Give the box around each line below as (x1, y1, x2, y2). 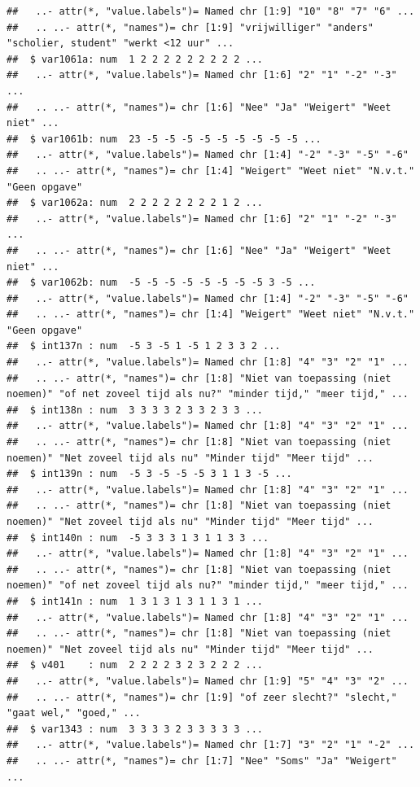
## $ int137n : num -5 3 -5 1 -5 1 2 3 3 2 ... (7, 340, 281, 352)
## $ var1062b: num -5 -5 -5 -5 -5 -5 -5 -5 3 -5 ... (7, 277, 316, 289)
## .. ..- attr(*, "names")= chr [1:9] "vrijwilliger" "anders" (7, 21, 374, 33)
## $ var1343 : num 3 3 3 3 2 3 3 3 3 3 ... (7, 723, 263, 735)
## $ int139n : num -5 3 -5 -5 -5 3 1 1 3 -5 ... (7, 468, 292, 480)
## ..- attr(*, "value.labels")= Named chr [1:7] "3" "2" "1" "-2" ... (7, 739, 415, 751)
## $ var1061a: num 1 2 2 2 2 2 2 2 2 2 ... (7, 53, 263, 65)
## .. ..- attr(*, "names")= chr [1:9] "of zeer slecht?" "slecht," (7, 691, 397, 703)
